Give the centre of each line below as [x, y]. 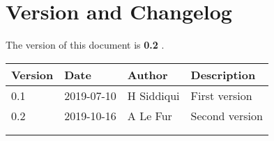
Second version [227, 115]
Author [147, 74]
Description [223, 74]
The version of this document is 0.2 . [85, 45]
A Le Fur [150, 115]
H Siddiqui [153, 95]
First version [221, 95]
